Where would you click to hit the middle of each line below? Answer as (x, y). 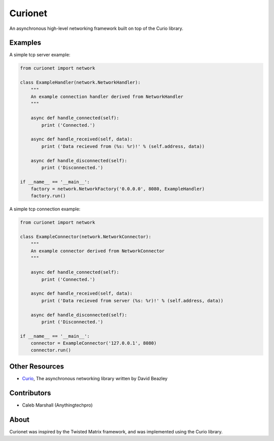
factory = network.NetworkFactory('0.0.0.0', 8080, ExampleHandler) (118, 189)
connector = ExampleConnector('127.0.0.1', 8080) (94, 343)
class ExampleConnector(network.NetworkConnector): (86, 237)
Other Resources (37, 366)
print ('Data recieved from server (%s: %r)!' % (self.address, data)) (132, 301)
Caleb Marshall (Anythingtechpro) (58, 405)
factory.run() (48, 196)
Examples (25, 43)
